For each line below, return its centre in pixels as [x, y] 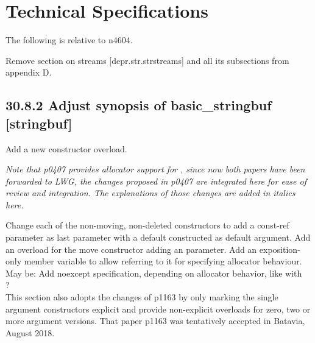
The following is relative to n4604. [69, 40]
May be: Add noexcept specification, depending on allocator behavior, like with [154, 273]
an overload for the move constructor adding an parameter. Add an [131, 249]
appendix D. [29, 72]
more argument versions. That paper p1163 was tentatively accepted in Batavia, [155, 321]
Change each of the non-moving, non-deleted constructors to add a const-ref [147, 225]
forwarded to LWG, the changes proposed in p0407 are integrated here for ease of [156, 181]
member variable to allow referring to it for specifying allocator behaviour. [163, 261]
